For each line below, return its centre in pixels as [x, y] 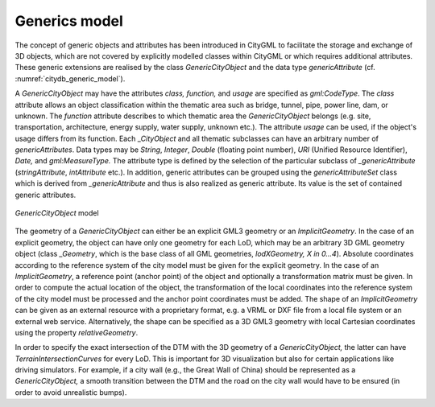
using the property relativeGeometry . [77, 332]
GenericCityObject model [57, 213]
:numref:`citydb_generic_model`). [70, 78]
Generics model [69, 21]
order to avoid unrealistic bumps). [71, 392]
